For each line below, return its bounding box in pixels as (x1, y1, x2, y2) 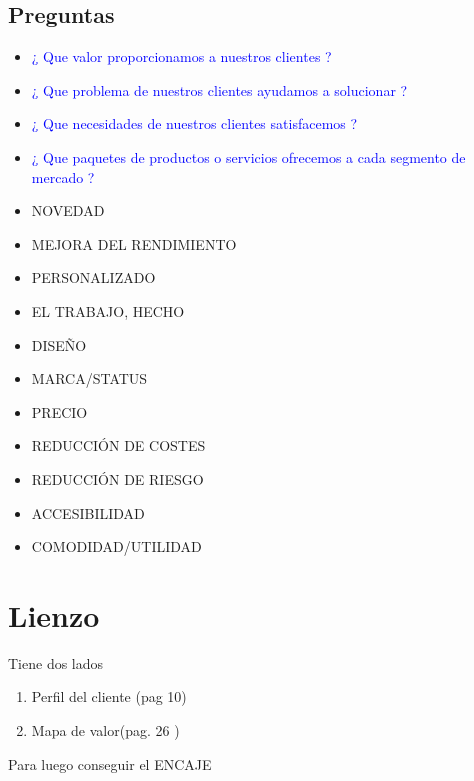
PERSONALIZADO (31, 267, 156, 288)
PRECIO (31, 401, 88, 422)
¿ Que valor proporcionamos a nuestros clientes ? (31, 46, 332, 67)
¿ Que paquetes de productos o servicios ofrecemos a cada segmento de (31, 146, 466, 167)
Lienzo (8, 594, 100, 635)
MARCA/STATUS (31, 368, 148, 389)
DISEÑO (31, 334, 87, 355)
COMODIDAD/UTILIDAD (31, 536, 202, 557)
